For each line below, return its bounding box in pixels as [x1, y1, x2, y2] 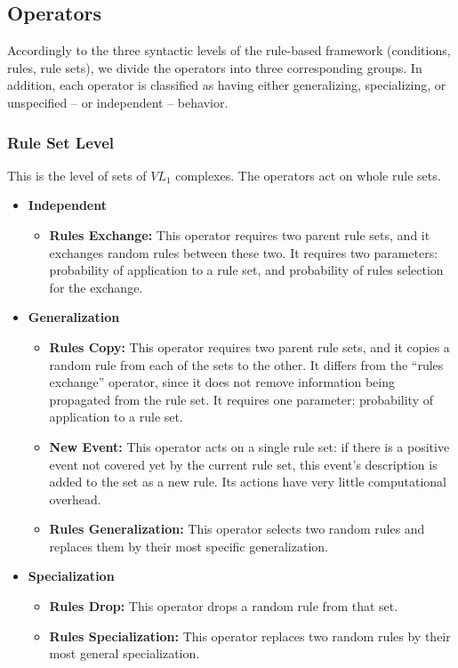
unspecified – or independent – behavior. [7, 93, 229, 111]
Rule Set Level [7, 131, 114, 153]
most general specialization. [49, 644, 200, 663]
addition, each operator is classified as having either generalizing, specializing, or [7, 76, 446, 94]
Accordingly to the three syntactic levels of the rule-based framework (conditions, [7, 41, 451, 60]
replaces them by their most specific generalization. [49, 536, 328, 555]
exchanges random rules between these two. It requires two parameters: [49, 243, 438, 262]
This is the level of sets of [7, 165, 147, 184]
